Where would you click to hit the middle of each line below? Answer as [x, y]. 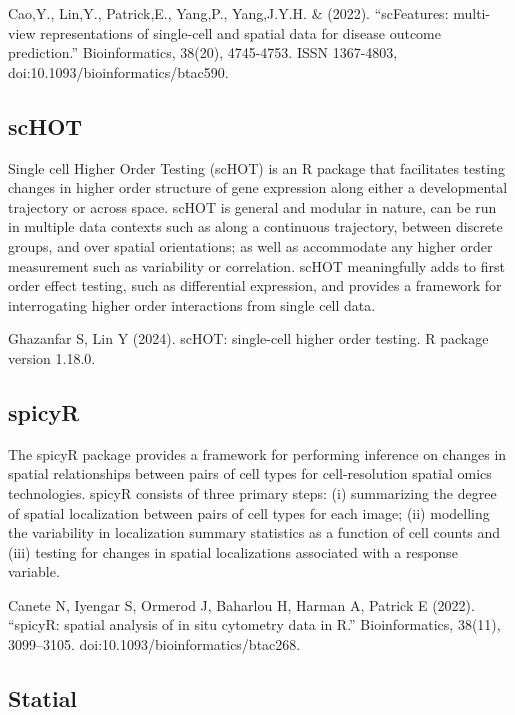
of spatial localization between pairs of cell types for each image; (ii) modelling [249, 512]
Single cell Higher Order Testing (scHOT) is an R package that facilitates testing [256, 167]
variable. [34, 571]
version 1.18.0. [52, 357]
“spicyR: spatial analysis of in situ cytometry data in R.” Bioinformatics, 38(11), [254, 624]
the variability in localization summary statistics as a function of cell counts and [254, 532]
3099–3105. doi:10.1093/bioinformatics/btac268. [154, 644]
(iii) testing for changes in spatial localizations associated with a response [233, 551]
